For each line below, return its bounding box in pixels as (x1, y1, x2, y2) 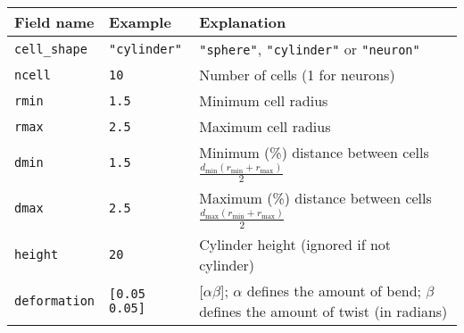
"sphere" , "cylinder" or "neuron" (199, 38, 420, 59)
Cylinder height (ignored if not (199, 233, 392, 254)
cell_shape (14, 41, 87, 56)
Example (109, 12, 171, 32)
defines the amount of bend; (246, 279, 422, 301)
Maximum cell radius (199, 116, 331, 137)
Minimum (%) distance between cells (199, 142, 429, 162)
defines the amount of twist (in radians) (199, 300, 448, 321)
